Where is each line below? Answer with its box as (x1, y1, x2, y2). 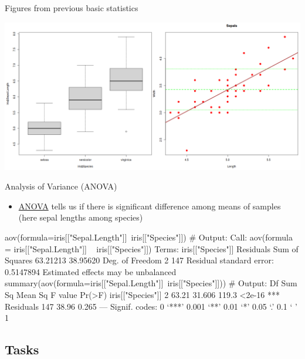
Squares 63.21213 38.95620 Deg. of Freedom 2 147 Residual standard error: (5, 254, 274, 266)
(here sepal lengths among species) (18, 211, 143, 223)
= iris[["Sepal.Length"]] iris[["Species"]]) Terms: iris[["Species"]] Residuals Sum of (5, 242, 299, 255)
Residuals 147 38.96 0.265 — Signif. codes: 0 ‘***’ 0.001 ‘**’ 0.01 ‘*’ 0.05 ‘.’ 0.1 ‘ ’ (5, 300, 297, 312)
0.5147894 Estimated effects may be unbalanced (5, 265, 177, 277)
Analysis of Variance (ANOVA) (5, 180, 117, 192)
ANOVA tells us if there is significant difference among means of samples (18, 199, 281, 212)
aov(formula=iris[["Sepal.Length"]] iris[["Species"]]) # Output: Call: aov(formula (5, 231, 293, 243)
